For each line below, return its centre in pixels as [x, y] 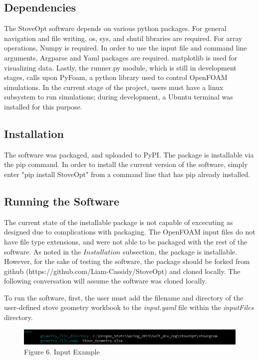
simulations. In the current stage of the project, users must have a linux [114, 87]
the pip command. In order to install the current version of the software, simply [126, 164]
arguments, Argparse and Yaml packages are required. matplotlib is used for [121, 57]
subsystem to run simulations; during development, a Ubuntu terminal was [119, 97]
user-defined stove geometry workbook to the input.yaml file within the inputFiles [129, 307]
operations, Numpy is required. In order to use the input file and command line [126, 48]
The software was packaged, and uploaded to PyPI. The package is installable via [129, 154]
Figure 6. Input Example [62, 351]
